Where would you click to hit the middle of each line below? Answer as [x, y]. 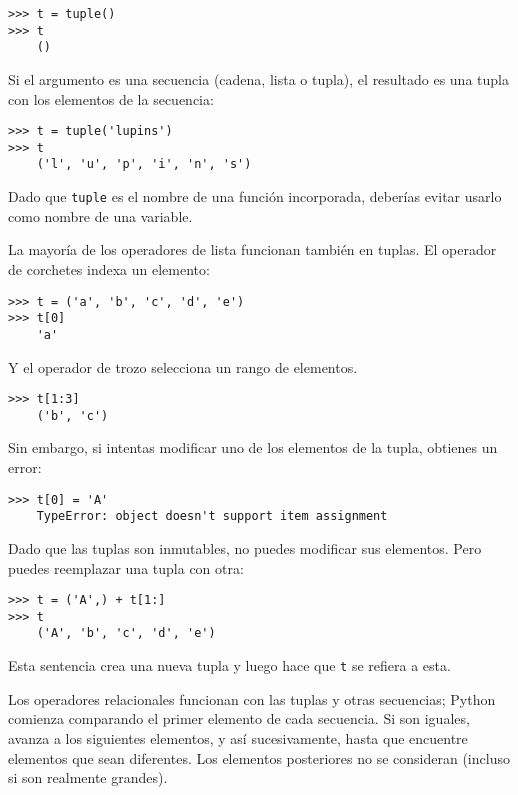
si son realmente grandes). [88, 777]
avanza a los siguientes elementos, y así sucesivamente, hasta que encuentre [238, 737]
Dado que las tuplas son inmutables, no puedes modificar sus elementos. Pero [245, 547]
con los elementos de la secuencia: [111, 98]
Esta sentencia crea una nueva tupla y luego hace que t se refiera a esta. [229, 665]
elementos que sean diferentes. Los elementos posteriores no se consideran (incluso [259, 757]
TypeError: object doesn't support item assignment [212, 516]
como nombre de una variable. [100, 215]
